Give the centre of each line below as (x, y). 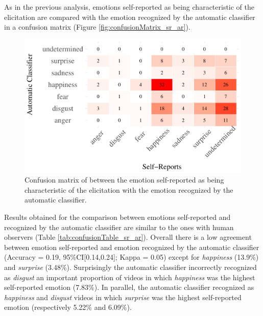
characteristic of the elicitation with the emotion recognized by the (129, 189)
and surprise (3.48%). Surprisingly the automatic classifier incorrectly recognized (130, 267)
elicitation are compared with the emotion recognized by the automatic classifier (130, 17)
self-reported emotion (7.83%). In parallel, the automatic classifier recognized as (129, 287)
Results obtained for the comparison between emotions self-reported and (117, 217)
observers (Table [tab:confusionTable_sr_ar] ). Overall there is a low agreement (128, 237)
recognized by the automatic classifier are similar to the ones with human (119, 227)
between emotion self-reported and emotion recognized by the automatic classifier (132, 247)
